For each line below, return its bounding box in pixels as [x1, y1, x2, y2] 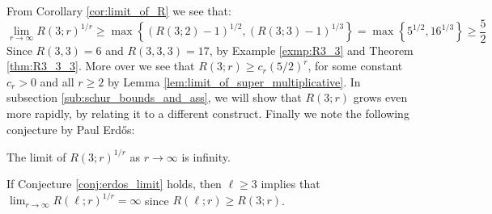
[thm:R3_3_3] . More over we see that [6, 57, 195, 74]
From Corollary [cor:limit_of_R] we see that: [6, 2, 231, 19]
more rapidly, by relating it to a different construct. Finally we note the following [6, 105, 409, 122]
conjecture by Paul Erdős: [6, 120, 135, 137]
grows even [353, 89, 408, 106]
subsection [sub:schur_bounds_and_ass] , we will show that [6, 89, 302, 106]
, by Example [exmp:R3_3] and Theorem [209, 41, 414, 58]
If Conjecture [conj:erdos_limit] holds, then [6, 175, 222, 192]
